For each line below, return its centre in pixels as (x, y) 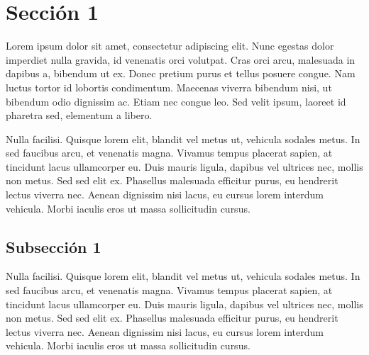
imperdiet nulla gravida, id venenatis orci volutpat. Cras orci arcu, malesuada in (181, 59)
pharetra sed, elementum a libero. (79, 115)
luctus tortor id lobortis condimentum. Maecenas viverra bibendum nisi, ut (169, 87)
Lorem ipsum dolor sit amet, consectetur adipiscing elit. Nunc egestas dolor (170, 46)
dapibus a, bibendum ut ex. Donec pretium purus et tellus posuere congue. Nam (181, 73)
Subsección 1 (54, 246)
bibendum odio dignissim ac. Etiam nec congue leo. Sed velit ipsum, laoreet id (176, 101)
